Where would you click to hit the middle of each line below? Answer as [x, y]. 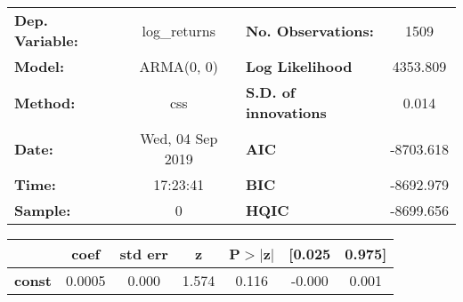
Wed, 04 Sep [179, 138]
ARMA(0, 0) [179, 66]
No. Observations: [309, 30]
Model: [40, 66]
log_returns [179, 30]
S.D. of [270, 92]
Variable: [46, 40]
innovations [286, 112]
